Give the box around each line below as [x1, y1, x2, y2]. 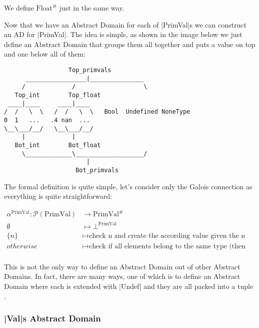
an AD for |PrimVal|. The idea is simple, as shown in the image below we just [4, 29, 242, 40]
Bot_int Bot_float [14, 141, 101, 149]
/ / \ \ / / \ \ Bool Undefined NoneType [4, 108, 190, 116]
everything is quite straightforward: [4, 191, 112, 201]
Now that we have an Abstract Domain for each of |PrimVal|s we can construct [4, 19, 246, 30]
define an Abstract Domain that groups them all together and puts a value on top [4, 39, 255, 49]
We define [4, 3, 34, 13]
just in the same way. [59, 3, 124, 13]
